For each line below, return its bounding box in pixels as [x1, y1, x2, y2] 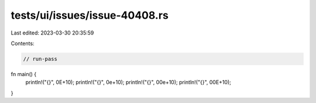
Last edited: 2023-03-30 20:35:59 [11, 29, 94, 36]
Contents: [11, 40, 35, 47]
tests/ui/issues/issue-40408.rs [11, 9, 169, 22]
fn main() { [11, 70, 37, 77]
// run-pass [23, 56, 58, 62]
